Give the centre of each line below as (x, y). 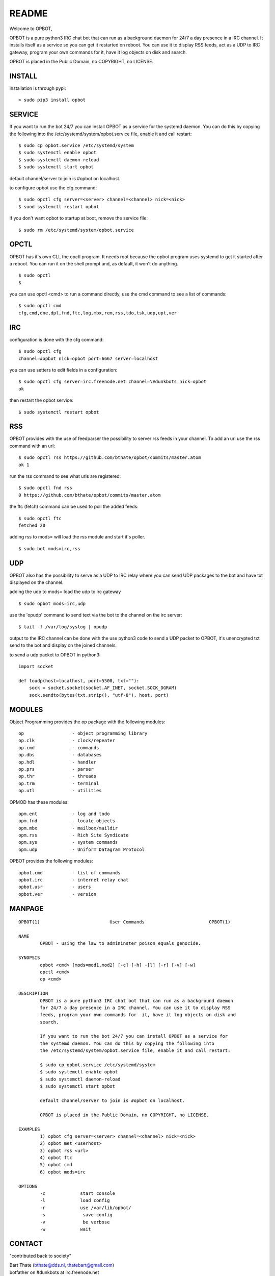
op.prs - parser (56, 769)
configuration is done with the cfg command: (57, 339)
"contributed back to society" (40, 1256)
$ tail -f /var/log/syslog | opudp (63, 627)
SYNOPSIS (29, 958)
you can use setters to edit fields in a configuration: (63, 370)
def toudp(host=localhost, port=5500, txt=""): (79, 681)
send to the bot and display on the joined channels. (63, 645)
